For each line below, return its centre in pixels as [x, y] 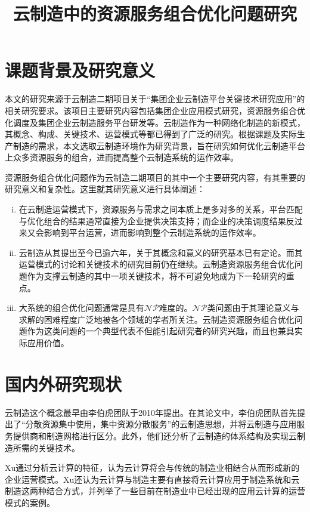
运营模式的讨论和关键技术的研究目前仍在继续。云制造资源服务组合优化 [156, 264]
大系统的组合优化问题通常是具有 [81, 308]
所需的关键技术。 [46, 447]
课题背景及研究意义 [80, 70]
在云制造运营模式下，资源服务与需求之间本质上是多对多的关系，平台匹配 [161, 209]
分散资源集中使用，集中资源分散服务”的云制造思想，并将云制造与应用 [161, 424]
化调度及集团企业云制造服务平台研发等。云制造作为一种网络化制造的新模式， [155, 122]
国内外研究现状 [63, 383]
